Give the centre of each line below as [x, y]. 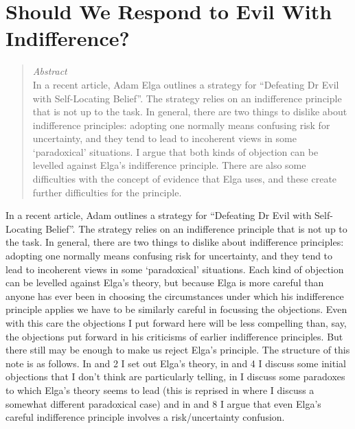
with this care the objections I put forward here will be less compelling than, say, [176, 323]
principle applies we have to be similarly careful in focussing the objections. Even [176, 309]
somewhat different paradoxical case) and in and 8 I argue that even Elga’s [163, 403]
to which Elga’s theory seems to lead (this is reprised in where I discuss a [160, 390]
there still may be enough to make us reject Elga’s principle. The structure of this [178, 350]
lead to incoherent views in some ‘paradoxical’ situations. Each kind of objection [175, 269]
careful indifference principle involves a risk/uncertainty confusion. [145, 417]
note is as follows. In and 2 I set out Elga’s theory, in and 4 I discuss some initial [176, 363]
